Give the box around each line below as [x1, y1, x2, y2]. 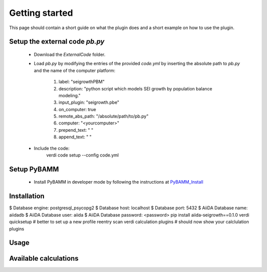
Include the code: [34, 145, 70, 151]
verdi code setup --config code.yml [46, 152, 119, 158]
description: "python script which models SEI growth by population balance [58, 85, 213, 91]
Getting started [9, 7, 73, 18]
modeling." [58, 92, 81, 98]
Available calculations [9, 254, 79, 263]
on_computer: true [58, 106, 96, 112]
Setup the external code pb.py [9, 38, 105, 46]
